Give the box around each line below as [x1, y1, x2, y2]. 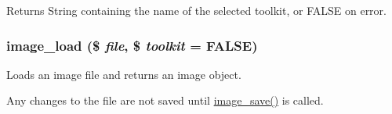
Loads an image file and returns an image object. [6, 66, 241, 82]
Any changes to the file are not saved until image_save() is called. [6, 92, 324, 109]
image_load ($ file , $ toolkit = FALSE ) [6, 35, 258, 55]
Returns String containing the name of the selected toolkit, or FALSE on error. [6, 2, 387, 18]
